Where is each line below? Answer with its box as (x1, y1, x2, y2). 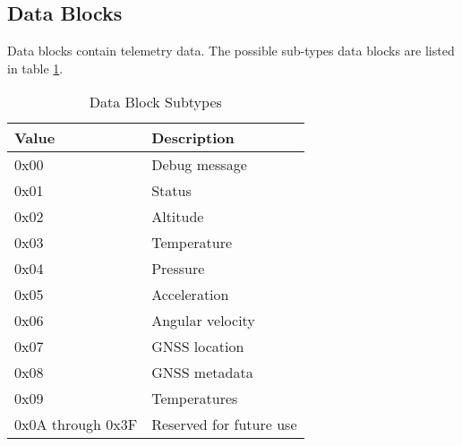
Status (151, 180, 192, 202)
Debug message (151, 154, 247, 176)
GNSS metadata (151, 362, 253, 383)
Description (151, 127, 235, 149)
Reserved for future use (151, 414, 297, 435)
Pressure (151, 258, 205, 279)
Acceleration (151, 284, 229, 305)
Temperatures (151, 388, 238, 409)
